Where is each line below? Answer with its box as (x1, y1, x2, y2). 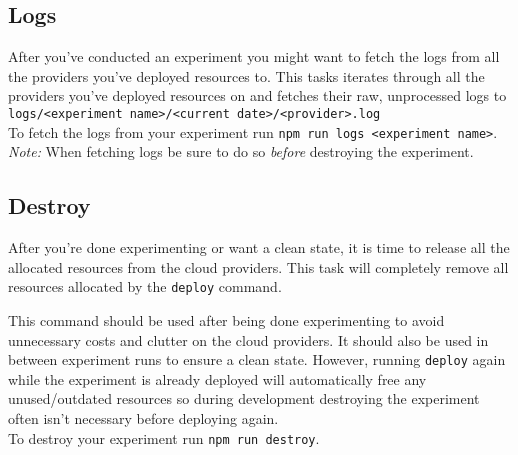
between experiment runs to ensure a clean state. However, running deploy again (8, 349, 506, 370)
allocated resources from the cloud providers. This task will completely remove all (8, 256, 509, 277)
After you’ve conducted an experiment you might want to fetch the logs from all (8, 46, 500, 67)
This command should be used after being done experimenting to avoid (8, 309, 445, 330)
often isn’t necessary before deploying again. (8, 407, 279, 428)
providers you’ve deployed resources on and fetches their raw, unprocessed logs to (8, 85, 507, 106)
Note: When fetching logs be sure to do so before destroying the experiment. (8, 141, 474, 162)
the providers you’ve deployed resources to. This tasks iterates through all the (8, 65, 485, 86)
